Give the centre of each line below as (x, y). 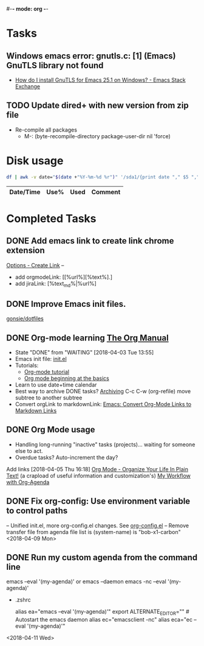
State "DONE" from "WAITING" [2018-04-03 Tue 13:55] (84, 353)
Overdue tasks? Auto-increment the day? (66, 457)
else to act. (29, 451)
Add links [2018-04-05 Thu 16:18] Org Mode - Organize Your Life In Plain (97, 469)
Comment (106, 192)
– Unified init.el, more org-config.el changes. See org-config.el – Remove (98, 525)
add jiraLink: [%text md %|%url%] (56, 284)
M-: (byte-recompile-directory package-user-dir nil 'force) (97, 136)
